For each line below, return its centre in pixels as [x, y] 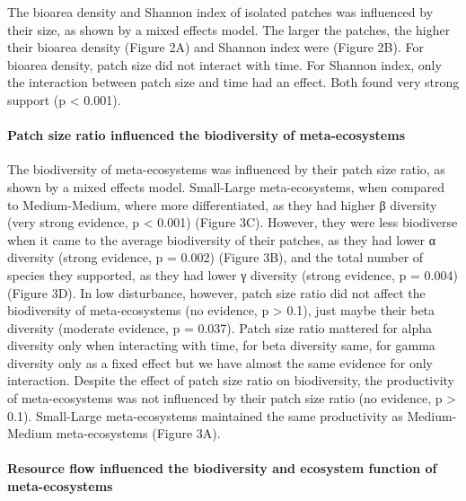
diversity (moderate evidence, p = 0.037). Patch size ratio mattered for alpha [220, 327]
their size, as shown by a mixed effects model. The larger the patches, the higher [229, 29]
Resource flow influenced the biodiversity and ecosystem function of [222, 468]
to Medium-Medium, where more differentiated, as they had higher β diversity [222, 204]
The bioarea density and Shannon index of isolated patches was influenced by [220, 12]
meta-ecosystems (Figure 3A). [138, 433]
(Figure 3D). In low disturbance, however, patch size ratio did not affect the [216, 292]
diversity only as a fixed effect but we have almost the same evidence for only [220, 362]
